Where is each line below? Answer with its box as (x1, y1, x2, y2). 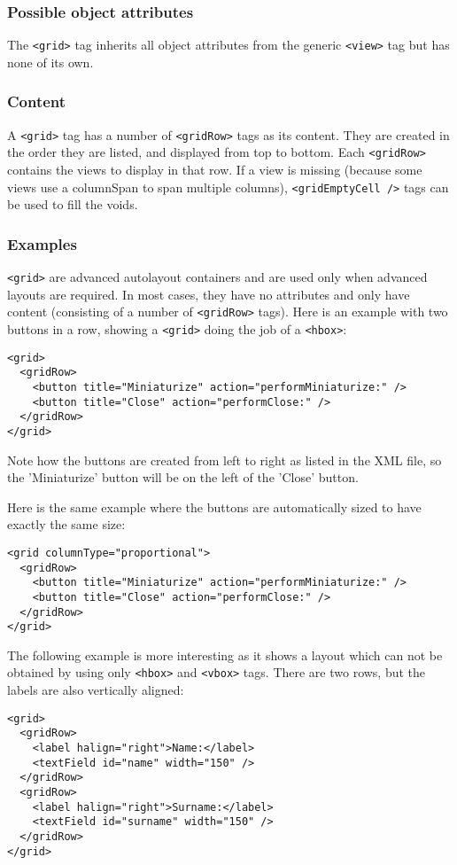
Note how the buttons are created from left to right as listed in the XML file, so (7, 450, 442, 469)
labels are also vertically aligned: (7, 681, 184, 699)
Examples (7, 232, 77, 254)
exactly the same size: (7, 515, 126, 534)
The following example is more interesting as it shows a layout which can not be (7, 645, 443, 664)
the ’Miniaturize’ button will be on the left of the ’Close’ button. (7, 468, 359, 487)
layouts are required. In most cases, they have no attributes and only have (7, 284, 410, 303)
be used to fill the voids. (7, 195, 138, 214)
